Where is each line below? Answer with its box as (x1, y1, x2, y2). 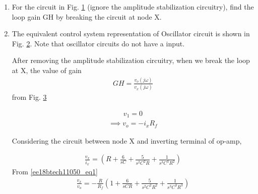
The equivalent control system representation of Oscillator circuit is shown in (12, 28, 250, 39)
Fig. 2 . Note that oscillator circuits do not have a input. (12, 38, 185, 48)
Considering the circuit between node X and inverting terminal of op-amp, (12, 135, 242, 146)
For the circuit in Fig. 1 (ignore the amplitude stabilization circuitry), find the (12, 2, 254, 12)
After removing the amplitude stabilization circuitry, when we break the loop (12, 55, 250, 66)
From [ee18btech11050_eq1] (12, 166, 98, 177)
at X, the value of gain (12, 64, 82, 75)
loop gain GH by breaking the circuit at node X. (12, 11, 162, 22)
